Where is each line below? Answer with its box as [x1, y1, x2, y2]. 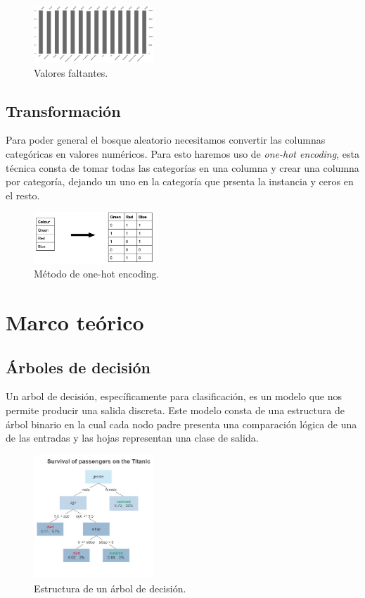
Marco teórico [6, 307, 144, 336]
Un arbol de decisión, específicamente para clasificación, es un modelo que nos [6, 389, 342, 404]
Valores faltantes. [34, 65, 108, 80]
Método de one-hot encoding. [34, 266, 160, 281]
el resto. [6, 187, 40, 202]
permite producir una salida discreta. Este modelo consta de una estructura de [6, 402, 345, 417]
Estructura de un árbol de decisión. [34, 580, 186, 595]
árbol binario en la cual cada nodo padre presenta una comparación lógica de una [6, 416, 357, 431]
